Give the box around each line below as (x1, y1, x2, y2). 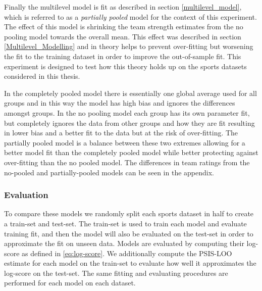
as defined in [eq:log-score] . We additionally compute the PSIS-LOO (22, 248, 232, 258)
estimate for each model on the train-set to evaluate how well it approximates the (4, 258, 256, 268)
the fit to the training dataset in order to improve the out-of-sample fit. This (4, 51, 241, 61)
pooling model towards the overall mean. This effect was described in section (4, 31, 241, 41)
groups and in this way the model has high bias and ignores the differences (4, 98, 235, 108)
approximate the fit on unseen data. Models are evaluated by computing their (4, 238, 244, 249)
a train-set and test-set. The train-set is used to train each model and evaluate (4, 218, 247, 228)
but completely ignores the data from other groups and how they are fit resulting (4, 117, 255, 128)
